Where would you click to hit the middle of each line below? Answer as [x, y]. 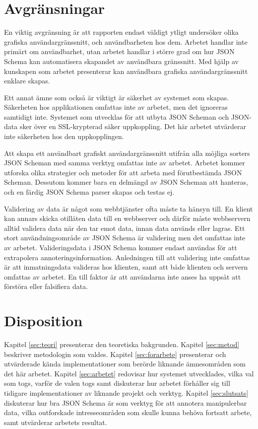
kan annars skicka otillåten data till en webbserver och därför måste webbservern [127, 218]
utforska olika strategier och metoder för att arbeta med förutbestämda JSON [123, 172]
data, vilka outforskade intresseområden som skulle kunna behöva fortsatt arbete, [128, 412]
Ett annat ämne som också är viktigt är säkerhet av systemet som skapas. [117, 97]
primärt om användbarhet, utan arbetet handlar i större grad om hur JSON [119, 51]
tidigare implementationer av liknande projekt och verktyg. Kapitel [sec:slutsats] [126, 393]
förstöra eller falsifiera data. [46, 286]
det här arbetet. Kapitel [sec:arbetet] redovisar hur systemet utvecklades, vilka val [129, 373]
